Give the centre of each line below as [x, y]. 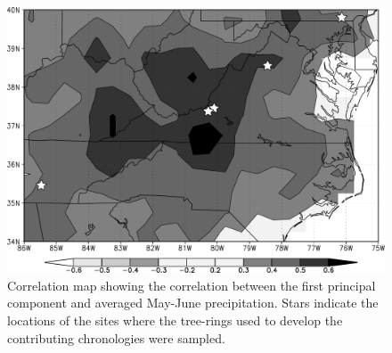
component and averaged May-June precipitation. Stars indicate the [193, 303]
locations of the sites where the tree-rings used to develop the [175, 320]
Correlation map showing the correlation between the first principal [192, 285]
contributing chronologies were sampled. [116, 337]
